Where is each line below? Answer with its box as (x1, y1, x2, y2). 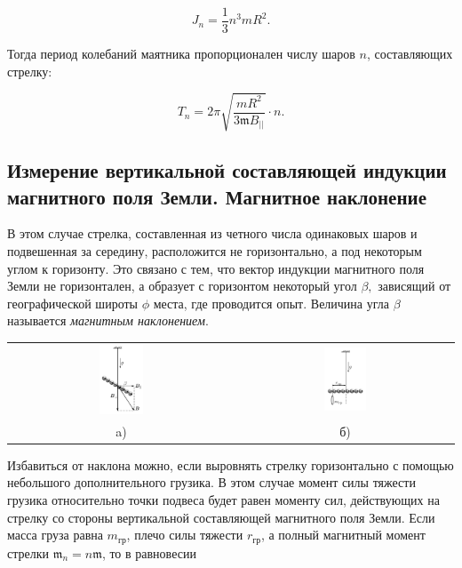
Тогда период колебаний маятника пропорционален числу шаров (7, 44, 355, 63)
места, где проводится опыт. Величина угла (153, 293, 389, 312)
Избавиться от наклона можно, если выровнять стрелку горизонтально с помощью (7, 455, 454, 474)
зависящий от (378, 276, 451, 295)
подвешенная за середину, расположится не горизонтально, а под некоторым (7, 241, 422, 260)
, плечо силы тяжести (126, 525, 243, 544)
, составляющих (366, 44, 453, 63)
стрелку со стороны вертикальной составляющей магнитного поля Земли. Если (7, 508, 435, 526)
